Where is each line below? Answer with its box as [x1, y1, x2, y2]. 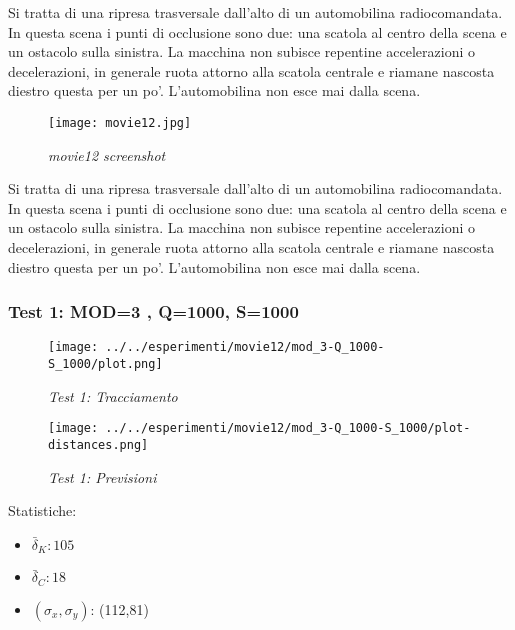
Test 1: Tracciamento [48, 385, 178, 406]
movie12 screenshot [48, 144, 166, 165]
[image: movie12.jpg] [48, 115, 192, 130]
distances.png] [48, 437, 149, 452]
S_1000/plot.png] [48, 357, 163, 372]
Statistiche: [8, 500, 77, 521]
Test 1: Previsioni [48, 466, 157, 487]
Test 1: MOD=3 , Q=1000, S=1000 [8, 299, 299, 324]
